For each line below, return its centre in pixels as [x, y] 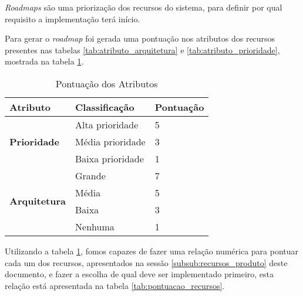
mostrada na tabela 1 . [44, 61]
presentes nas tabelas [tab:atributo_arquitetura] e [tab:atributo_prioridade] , [142, 50]
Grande [90, 175]
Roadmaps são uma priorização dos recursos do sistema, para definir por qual [144, 7]
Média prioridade [110, 141]
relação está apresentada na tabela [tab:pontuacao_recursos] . [115, 285]
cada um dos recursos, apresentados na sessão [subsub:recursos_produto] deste [146, 262]
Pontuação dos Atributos [107, 83]
